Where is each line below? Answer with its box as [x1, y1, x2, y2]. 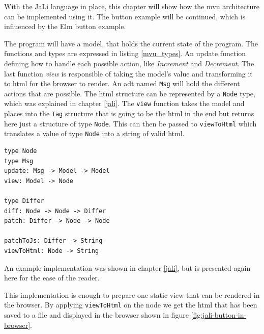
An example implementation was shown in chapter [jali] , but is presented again [4, 262, 251, 273]
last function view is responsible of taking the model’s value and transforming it [4, 68, 253, 79]
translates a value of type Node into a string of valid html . [4, 128, 185, 139]
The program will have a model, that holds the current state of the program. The [4, 38, 258, 48]
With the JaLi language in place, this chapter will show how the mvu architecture [4, 1, 259, 11]
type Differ [4, 197, 44, 205]
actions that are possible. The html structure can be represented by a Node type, [4, 88, 255, 98]
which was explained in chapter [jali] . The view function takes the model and [4, 98, 245, 109]
